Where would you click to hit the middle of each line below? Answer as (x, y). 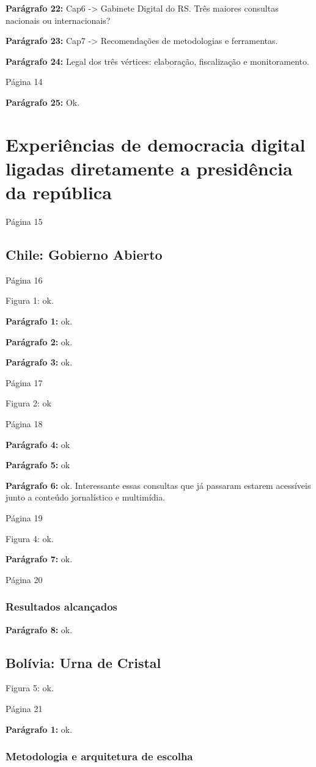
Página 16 (24, 280)
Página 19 (24, 517)
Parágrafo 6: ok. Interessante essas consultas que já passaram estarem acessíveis (158, 485)
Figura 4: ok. (30, 538)
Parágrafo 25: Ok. (43, 102)
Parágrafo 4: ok (38, 444)
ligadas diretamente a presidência (149, 168)
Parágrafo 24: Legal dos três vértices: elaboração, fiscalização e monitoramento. (157, 61)
